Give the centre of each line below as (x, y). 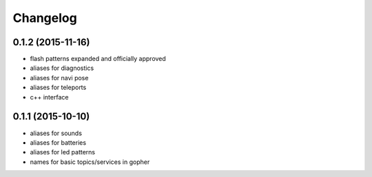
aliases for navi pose (59, 78)
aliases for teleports (58, 87)
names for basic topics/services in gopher (90, 162)
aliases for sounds (56, 133)
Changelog (45, 18)
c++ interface (49, 97)
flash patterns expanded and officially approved (98, 59)
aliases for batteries (58, 142)
